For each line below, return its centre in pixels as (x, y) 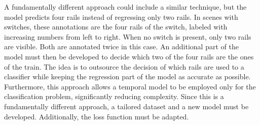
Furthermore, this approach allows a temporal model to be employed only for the (130, 86)
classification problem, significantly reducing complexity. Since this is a (114, 96)
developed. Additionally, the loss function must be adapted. (97, 116)
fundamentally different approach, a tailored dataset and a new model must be (126, 106)
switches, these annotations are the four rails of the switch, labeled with (116, 27)
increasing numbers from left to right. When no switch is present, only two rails (128, 36)
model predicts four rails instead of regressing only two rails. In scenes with (121, 17)
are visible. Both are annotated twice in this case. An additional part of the (121, 46)
